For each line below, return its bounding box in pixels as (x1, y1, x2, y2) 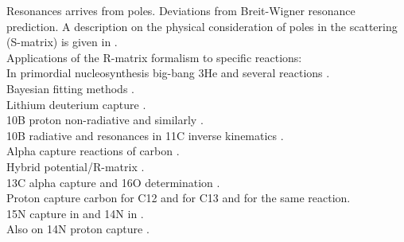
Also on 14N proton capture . (6, 221, 150, 237)
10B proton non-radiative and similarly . (6, 111, 204, 128)
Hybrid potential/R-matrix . (6, 158, 145, 174)
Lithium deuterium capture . (6, 96, 146, 112)
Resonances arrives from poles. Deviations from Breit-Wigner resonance (6, 2, 355, 18)
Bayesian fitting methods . (6, 80, 134, 96)
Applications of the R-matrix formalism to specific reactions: (6, 49, 302, 65)
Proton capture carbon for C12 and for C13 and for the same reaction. (6, 189, 351, 206)
